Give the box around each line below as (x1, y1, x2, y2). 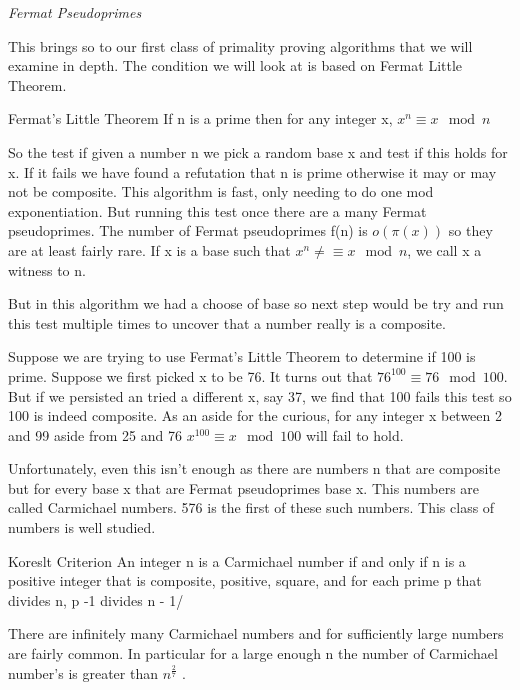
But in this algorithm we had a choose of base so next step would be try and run (8, 293, 504, 314)
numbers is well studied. (8, 517, 156, 538)
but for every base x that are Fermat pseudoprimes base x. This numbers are (8, 477, 480, 498)
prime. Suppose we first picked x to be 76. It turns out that (8, 365, 373, 386)
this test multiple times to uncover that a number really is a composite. (8, 312, 446, 333)
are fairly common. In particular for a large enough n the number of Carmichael (8, 643, 498, 664)
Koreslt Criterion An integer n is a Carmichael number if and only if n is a (8, 550, 466, 571)
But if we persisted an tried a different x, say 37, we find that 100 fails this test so (8, 385, 512, 406)
